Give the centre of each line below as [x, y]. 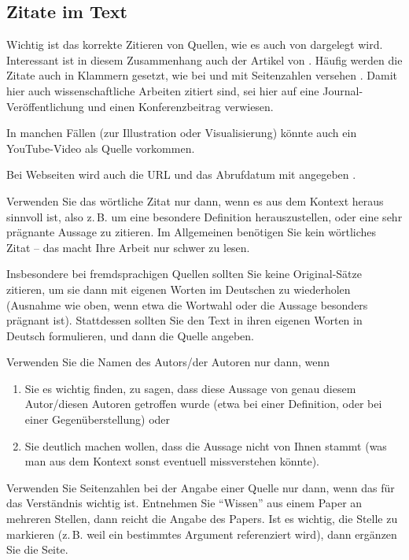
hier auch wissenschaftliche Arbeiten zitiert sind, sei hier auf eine [163, 90]
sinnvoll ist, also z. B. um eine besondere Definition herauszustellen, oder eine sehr [204, 216]
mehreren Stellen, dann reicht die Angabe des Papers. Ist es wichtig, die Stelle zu [202, 519]
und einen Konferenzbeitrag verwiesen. [181, 106]
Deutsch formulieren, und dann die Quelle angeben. [130, 335]
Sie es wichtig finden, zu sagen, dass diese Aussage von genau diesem [190, 388]
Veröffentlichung [45, 106]
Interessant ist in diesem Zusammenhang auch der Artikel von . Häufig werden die [204, 59]
